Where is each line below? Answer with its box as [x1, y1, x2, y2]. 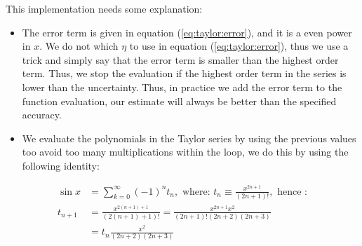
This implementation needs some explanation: [6, 1, 203, 15]
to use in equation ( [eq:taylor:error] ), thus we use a [129, 39, 349, 53]
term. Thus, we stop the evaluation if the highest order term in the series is [22, 66, 347, 81]
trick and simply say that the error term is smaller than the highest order [22, 52, 339, 67]
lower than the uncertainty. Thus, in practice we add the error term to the [22, 79, 342, 94]
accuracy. [22, 107, 62, 122]
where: [182, 186, 210, 197]
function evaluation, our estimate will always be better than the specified [22, 93, 337, 108]
